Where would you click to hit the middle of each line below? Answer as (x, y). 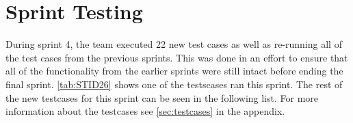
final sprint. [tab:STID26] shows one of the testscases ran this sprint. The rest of (174, 84)
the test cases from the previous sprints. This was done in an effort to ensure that (177, 57)
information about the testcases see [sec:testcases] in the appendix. (145, 111)
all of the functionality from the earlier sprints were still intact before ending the (174, 71)
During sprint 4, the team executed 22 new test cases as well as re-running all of (174, 44)
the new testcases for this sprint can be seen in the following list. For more (162, 97)
